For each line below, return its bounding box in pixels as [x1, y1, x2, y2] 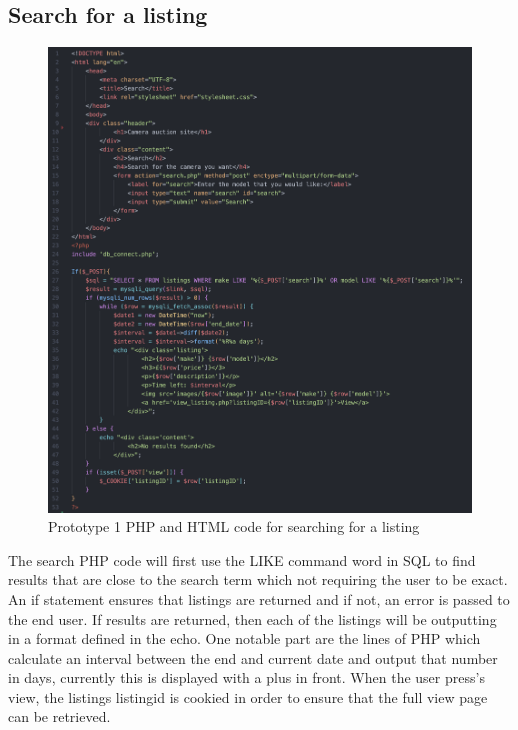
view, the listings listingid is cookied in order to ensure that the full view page [8, 686, 488, 707]
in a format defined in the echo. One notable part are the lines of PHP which [8, 628, 481, 649]
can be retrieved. [8, 706, 111, 727]
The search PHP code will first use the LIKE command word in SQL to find [8, 549, 476, 570]
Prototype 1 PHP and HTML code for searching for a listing [48, 516, 420, 537]
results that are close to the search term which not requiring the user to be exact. [8, 569, 508, 590]
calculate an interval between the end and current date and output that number [8, 647, 498, 668]
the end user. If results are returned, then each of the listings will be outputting [8, 608, 497, 629]
